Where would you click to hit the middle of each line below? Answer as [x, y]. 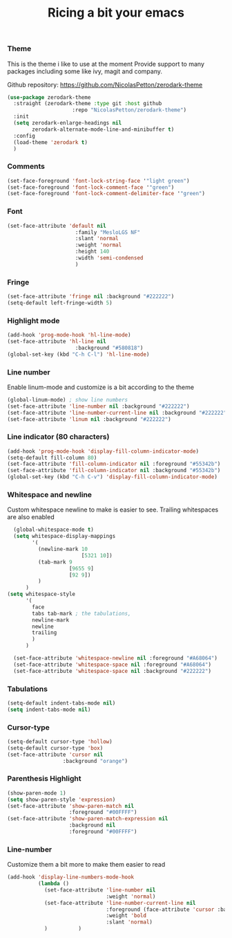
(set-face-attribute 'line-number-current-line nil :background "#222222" [117, 413]
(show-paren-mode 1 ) [37, 793]
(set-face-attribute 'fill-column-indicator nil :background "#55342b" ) [114, 471]
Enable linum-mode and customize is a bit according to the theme [101, 387]
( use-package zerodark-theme [49, 97]
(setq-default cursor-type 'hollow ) [60, 741]
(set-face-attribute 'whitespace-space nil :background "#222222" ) [113, 671]
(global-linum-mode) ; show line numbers [68, 399]
